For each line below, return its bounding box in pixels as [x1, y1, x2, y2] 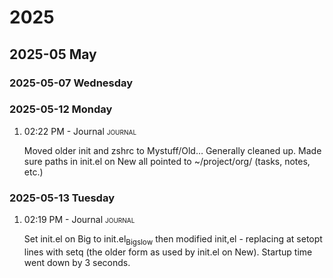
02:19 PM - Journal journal [23, 214, 136, 226]
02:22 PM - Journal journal [23, 125, 137, 137]
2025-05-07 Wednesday [9, 76, 134, 90]
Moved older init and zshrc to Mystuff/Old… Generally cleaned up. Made [23, 144, 322, 156]
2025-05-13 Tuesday [9, 191, 116, 205]
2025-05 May [9, 46, 97, 63]
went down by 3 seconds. [23, 256, 131, 268]
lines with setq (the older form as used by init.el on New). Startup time [23, 246, 313, 258]
